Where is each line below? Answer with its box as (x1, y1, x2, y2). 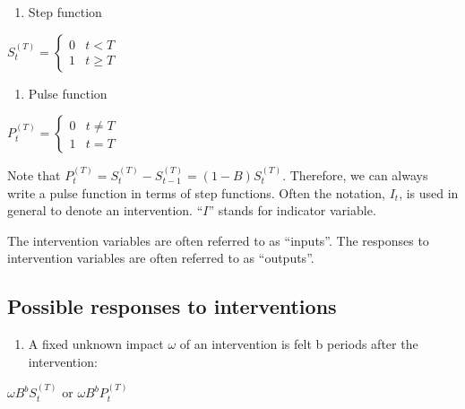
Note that (7, 166, 61, 184)
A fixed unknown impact (28, 335, 164, 353)
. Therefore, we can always (282, 166, 428, 184)
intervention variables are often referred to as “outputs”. (7, 248, 314, 267)
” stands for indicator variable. (208, 201, 376, 220)
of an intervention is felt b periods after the (179, 335, 418, 353)
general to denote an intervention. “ (7, 201, 203, 220)
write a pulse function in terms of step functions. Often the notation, (7, 183, 385, 202)
